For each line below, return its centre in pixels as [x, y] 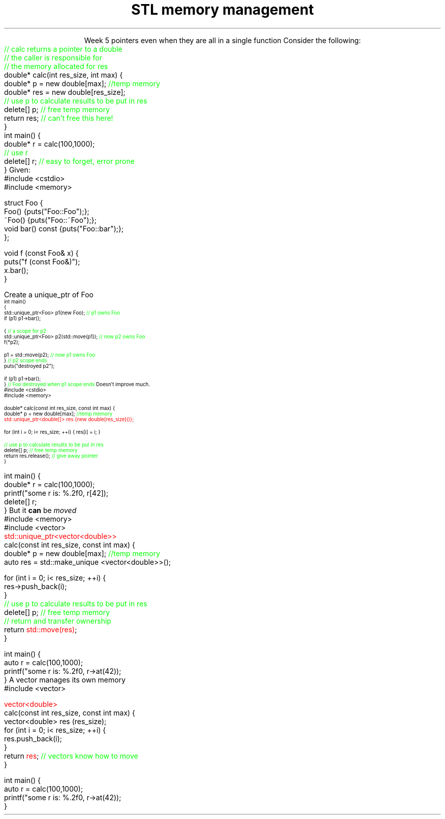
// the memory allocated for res [56, 66]
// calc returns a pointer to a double [63, 49]
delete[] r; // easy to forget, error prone [69, 161]
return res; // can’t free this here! [59, 118]
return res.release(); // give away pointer [51, 456]
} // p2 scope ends [26, 360]
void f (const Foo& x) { [41, 253]
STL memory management [222, 10]
